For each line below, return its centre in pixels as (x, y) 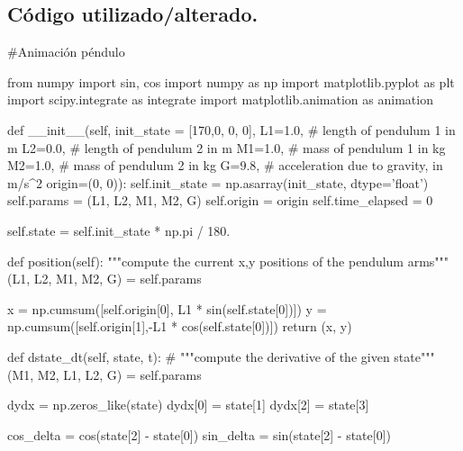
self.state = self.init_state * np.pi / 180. (119, 230)
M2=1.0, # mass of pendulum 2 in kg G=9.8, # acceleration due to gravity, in (225, 165)
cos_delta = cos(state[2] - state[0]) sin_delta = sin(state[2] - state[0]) (200, 434)
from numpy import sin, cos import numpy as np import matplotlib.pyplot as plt (231, 81)
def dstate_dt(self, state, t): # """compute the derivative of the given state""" (221, 356)
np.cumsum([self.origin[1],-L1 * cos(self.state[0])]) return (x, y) (180, 326)
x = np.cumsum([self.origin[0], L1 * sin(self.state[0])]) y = (167, 308)
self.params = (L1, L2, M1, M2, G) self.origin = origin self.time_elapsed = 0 (220, 200)
